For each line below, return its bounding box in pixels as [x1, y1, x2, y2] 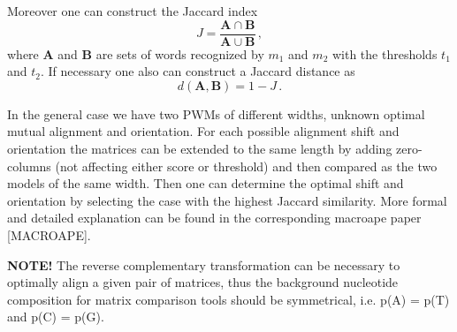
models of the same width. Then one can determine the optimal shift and [7, 174, 404, 192]
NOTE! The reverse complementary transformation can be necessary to [7, 255, 400, 274]
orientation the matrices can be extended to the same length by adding [7, 140, 392, 158]
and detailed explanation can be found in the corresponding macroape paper [7, 208, 422, 227]
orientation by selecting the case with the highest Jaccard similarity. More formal [7, 191, 447, 209]
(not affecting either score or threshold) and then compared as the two [55, 156, 438, 175]
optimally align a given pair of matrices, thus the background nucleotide [7, 273, 399, 291]
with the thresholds [331, 44, 438, 63]
